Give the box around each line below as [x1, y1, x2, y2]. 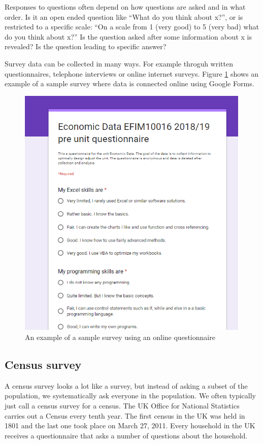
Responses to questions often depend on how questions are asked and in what [5, 2, 246, 12]
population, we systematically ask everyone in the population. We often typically [5, 390, 256, 401]
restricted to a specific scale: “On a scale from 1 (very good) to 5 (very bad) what [5, 21, 259, 32]
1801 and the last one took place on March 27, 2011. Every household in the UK [5, 420, 255, 431]
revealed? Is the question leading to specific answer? [5, 41, 167, 52]
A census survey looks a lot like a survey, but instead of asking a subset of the [5, 380, 248, 391]
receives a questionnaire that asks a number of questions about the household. [5, 430, 248, 440]
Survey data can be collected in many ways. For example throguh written [5, 58, 233, 69]
